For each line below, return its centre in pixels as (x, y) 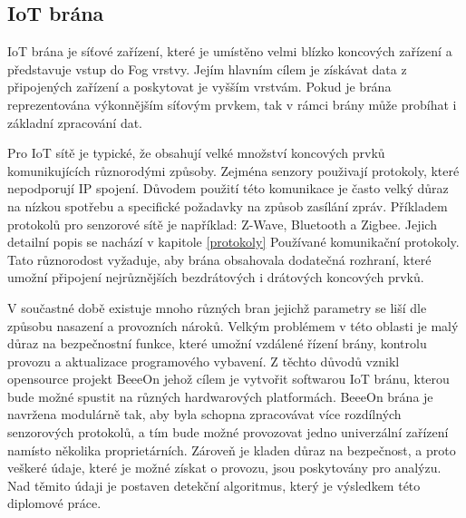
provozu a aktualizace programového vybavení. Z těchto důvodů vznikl (204, 361)
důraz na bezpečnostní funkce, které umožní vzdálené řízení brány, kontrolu (217, 343)
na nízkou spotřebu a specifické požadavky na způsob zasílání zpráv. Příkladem (228, 205)
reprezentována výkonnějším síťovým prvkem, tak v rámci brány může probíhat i (232, 104)
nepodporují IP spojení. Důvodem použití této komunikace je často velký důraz (228, 188)
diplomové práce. (54, 503)
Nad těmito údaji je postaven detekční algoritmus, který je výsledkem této (214, 485)
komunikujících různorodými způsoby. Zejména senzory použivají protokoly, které (233, 170)
